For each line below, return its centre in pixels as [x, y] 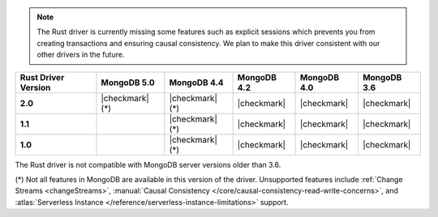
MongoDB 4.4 [196, 83]
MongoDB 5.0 [128, 83]
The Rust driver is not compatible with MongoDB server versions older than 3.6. [148, 164]
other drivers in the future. [81, 55]
